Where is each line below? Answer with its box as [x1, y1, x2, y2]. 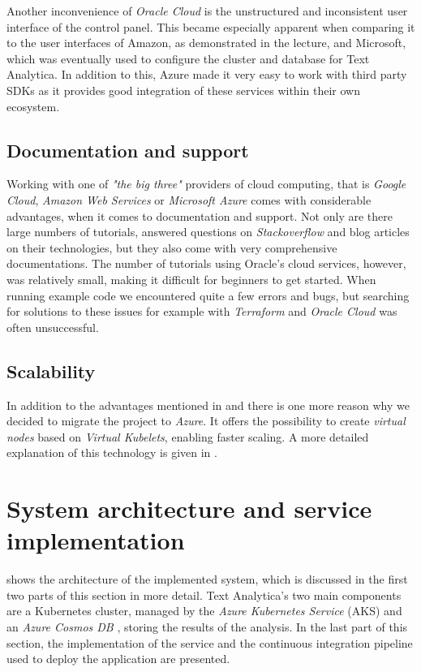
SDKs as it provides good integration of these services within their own [6, 81, 360, 98]
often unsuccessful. [6, 318, 99, 335]
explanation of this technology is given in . [6, 444, 217, 461]
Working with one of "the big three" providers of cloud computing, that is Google [6, 175, 406, 192]
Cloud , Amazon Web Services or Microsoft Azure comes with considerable [6, 191, 372, 208]
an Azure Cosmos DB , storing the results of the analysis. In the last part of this [6, 618, 408, 635]
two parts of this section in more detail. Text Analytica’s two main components [6, 586, 402, 603]
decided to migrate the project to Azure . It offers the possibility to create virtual [6, 412, 406, 429]
